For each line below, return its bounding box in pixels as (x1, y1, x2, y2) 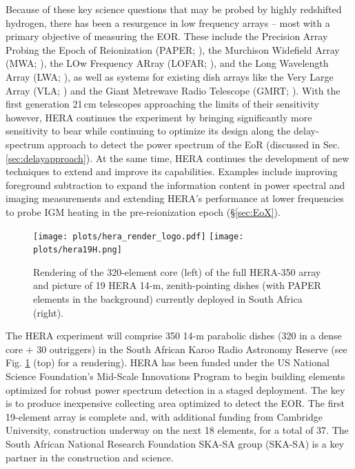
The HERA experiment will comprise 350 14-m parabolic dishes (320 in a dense (6, 328, 342, 343)
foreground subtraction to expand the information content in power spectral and (6, 177, 345, 192)
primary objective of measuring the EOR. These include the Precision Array (6, 29, 328, 43)
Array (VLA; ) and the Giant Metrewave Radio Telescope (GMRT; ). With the (6, 83, 341, 97)
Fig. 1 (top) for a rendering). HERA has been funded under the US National (6, 355, 329, 370)
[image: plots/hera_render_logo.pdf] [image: (33, 231, 244, 241)
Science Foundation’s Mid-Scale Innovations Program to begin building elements (6, 368, 345, 383)
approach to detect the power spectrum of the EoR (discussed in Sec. (48, 137, 341, 151)
